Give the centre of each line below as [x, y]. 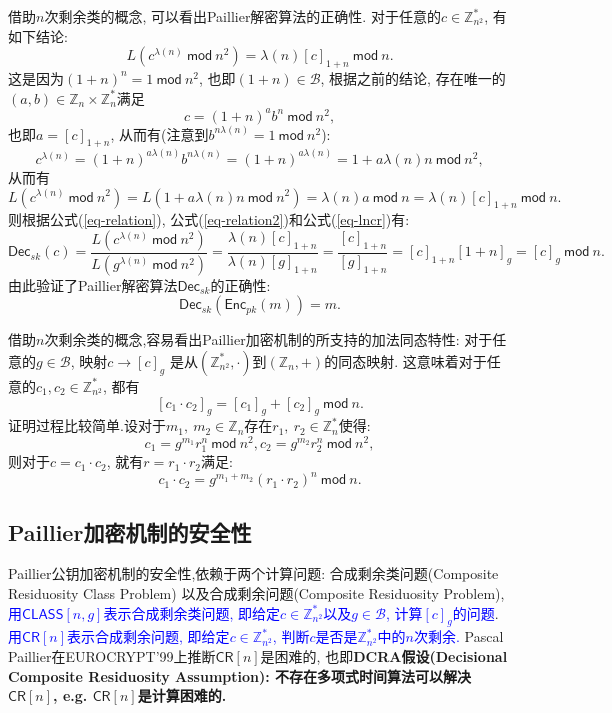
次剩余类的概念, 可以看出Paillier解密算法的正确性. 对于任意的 [242, 16]
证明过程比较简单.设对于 [87, 425]
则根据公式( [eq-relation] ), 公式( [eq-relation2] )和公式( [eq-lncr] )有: [209, 219]
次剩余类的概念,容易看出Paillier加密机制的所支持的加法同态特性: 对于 [268, 339]
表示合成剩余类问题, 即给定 [191, 612]
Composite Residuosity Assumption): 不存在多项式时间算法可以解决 [240, 675]
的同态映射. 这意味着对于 [405, 360]
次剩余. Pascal [458, 636]
